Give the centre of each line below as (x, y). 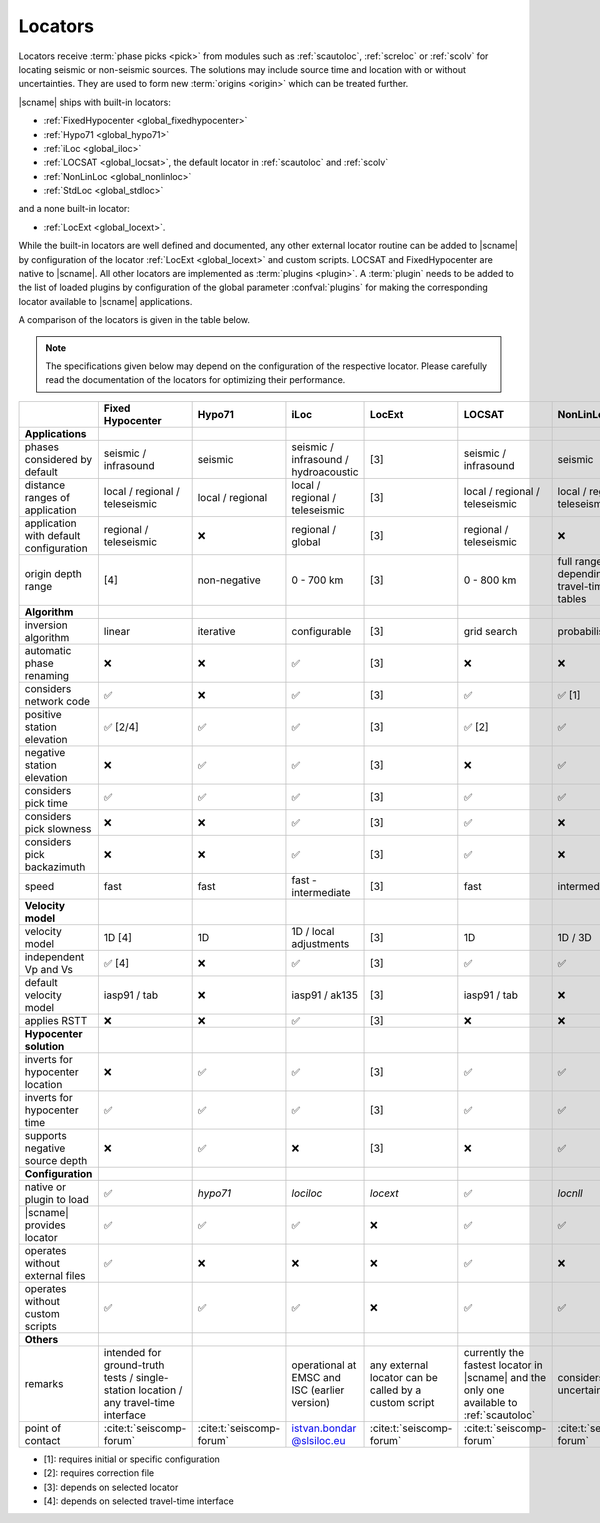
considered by (58, 459)
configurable (321, 631)
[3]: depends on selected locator (111, 1487)
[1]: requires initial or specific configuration (131, 1459)
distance (45, 485)
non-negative (229, 580)
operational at (324, 1365)
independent (54, 957)
